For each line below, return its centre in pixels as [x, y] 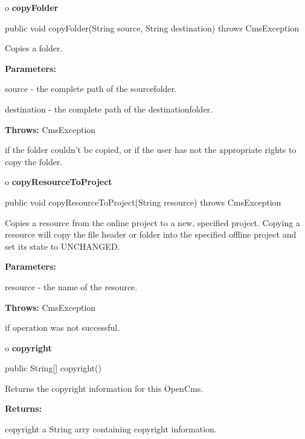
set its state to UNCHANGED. [63, 246]
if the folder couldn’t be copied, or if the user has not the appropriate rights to [151, 150]
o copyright [28, 347]
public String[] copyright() [53, 368]
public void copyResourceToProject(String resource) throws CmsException [143, 202]
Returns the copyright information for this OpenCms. [104, 388]
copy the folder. [34, 161]
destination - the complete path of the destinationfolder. [109, 109]
